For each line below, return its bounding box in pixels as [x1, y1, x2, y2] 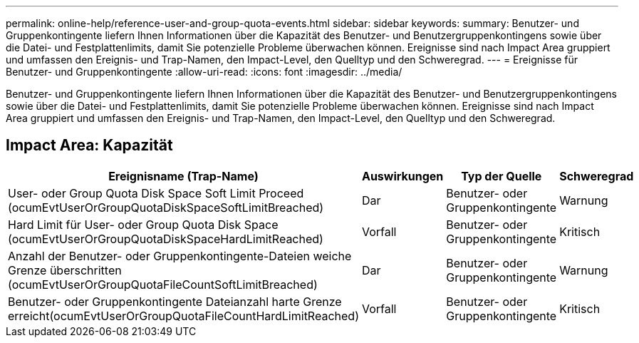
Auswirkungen [361, 168, 444, 183]
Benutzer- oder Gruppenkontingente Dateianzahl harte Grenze [8, 294, 342, 309]
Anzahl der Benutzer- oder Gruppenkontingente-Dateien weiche [8, 248, 352, 263]
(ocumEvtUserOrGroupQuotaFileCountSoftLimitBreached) [8, 277, 318, 292]
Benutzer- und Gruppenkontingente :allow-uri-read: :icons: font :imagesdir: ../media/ [6, 66, 402, 78]
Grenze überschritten [8, 262, 122, 277]
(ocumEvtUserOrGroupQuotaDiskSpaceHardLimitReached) [8, 231, 323, 246]
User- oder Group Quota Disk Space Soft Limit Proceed [8, 185, 304, 200]
